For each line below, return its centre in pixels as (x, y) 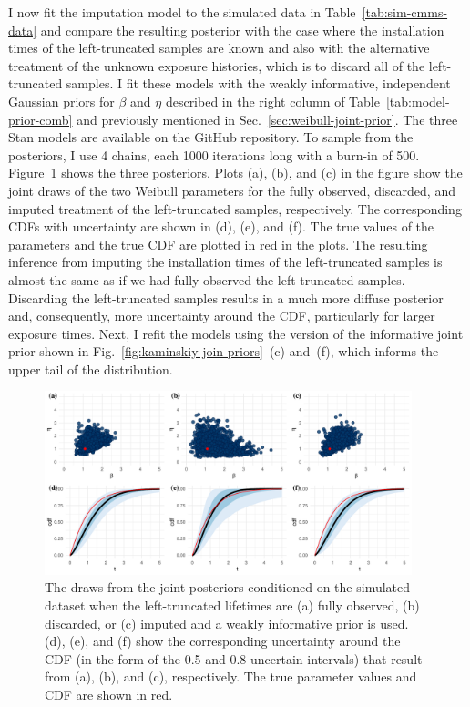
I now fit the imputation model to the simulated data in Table (182, 12)
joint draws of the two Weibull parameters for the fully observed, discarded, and (232, 190)
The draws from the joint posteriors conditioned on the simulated (228, 587)
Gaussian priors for (61, 101)
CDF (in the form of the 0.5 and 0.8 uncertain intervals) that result (234, 658)
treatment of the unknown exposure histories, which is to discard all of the (217, 65)
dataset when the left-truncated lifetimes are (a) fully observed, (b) (232, 605)
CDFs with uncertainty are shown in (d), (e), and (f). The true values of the (221, 226)
